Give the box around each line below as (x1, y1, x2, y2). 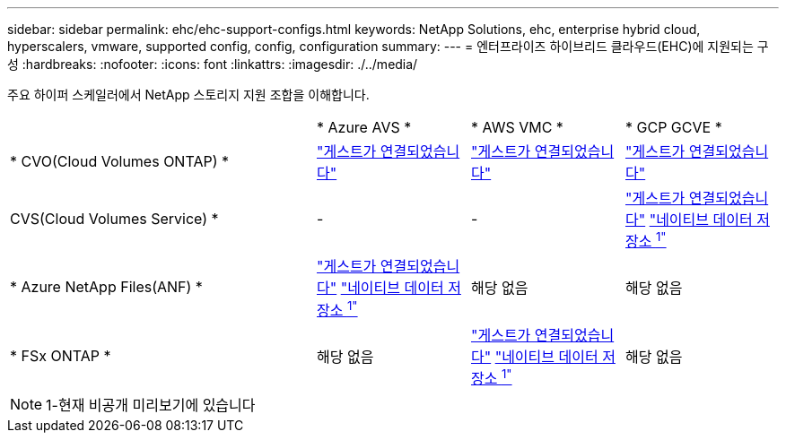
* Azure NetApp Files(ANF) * (10, 278, 203, 297)
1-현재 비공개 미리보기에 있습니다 (46, 395, 256, 414)
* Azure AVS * (317, 118, 412, 136)
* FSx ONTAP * (10, 346, 111, 365)
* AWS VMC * (471, 118, 563, 136)
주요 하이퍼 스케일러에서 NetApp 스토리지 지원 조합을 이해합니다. (7, 87, 370, 102)
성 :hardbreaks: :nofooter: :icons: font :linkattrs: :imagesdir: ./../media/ (7, 56, 418, 72)
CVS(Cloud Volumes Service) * (10, 210, 219, 229)
